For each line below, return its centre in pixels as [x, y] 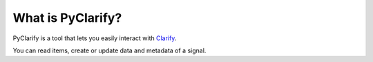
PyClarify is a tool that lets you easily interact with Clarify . [95, 38]
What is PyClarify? [67, 18]
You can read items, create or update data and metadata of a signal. [109, 50]
